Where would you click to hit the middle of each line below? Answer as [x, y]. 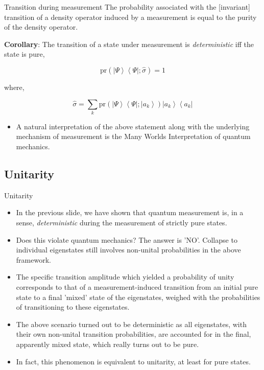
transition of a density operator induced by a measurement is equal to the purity [130, 17]
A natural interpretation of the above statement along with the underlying [133, 126]
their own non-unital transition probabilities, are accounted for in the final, [134, 334]
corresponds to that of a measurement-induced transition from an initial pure [137, 287]
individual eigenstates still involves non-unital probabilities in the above [128, 250]
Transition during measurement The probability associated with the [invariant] [127, 7]
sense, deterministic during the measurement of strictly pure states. [122, 223]
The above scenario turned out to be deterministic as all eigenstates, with [131, 324]
